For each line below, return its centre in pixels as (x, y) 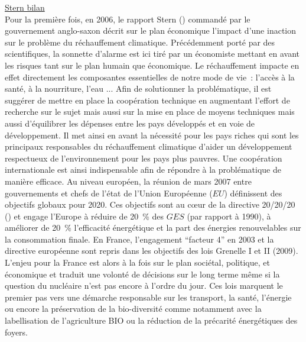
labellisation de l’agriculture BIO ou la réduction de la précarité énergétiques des (151, 320)
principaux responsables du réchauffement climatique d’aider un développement (149, 146)
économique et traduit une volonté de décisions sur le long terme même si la (142, 274)
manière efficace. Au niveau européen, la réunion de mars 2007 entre (128, 181)
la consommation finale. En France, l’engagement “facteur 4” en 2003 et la (139, 239)
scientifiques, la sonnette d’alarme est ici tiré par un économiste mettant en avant (152, 54)
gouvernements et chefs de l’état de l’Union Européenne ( (109, 193)
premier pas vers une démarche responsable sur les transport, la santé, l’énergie (148, 297)
